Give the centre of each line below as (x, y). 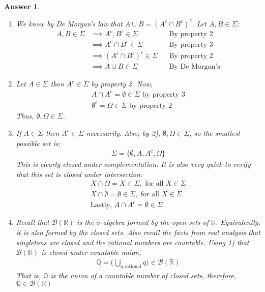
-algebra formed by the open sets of (154, 222)
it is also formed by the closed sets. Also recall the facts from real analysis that (138, 232)
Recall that (33, 222)
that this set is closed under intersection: (79, 174)
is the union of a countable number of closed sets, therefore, (143, 275)
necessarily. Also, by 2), (123, 133)
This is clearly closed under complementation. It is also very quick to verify (133, 164)
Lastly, (101, 205)
